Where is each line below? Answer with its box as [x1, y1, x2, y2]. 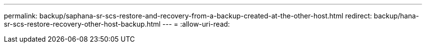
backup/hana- [373, 12, 419, 20]
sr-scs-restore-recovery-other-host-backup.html [4, 20, 161, 28]
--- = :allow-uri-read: [162, 20, 230, 28]
